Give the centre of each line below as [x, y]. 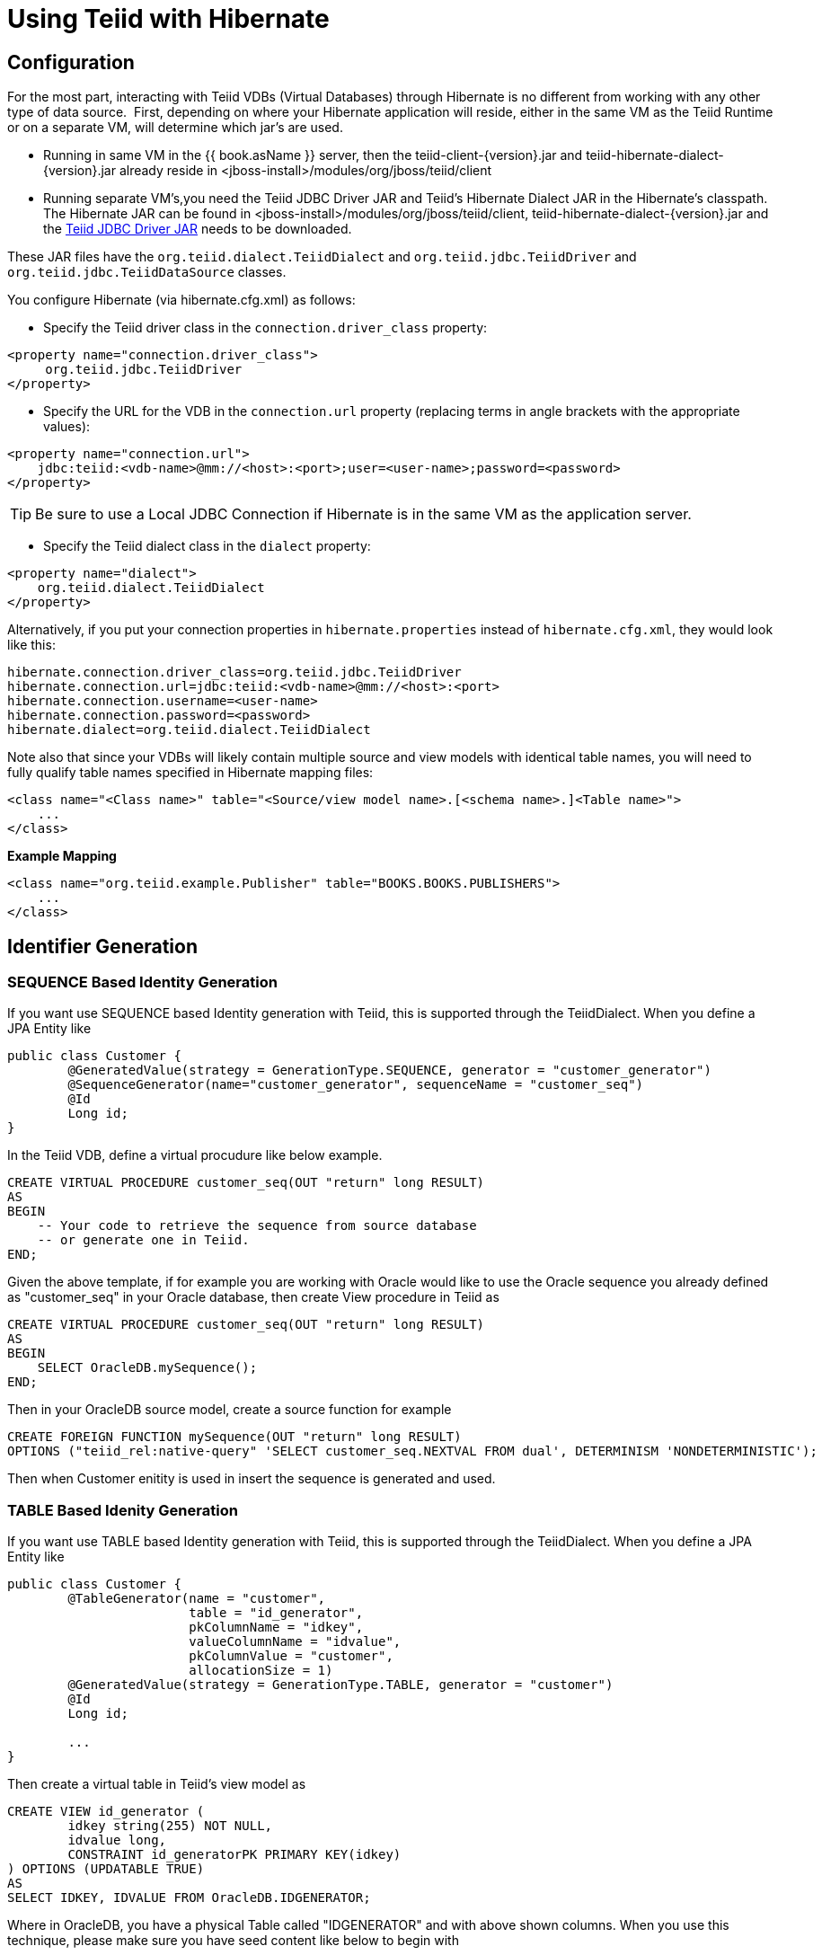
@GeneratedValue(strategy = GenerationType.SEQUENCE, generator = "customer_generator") [389, 1070]
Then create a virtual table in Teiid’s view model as [157, 1784]
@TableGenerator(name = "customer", [197, 1599]
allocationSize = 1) [261, 1671]
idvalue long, [117, 1840]
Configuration [71, 62]
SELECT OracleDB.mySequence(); [147, 1368]
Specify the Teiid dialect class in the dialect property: [207, 546]
